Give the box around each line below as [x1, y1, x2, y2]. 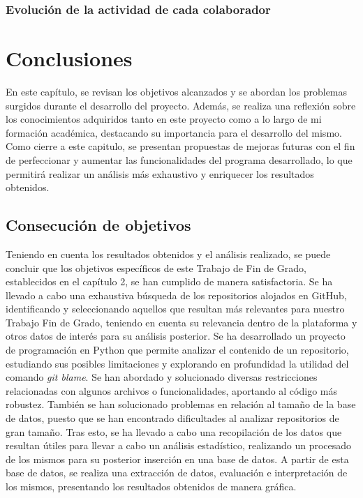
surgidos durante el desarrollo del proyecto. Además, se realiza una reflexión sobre [6, 98, 356, 112]
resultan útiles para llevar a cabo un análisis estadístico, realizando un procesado [6, 438, 352, 453]
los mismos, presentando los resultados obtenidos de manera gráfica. [6, 479, 297, 494]
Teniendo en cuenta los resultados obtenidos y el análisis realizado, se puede [6, 246, 331, 261]
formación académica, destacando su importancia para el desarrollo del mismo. [6, 125, 342, 139]
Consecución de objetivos [6, 214, 191, 236]
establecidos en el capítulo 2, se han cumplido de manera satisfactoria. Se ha [6, 274, 333, 289]
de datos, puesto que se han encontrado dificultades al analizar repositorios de [6, 411, 339, 425]
